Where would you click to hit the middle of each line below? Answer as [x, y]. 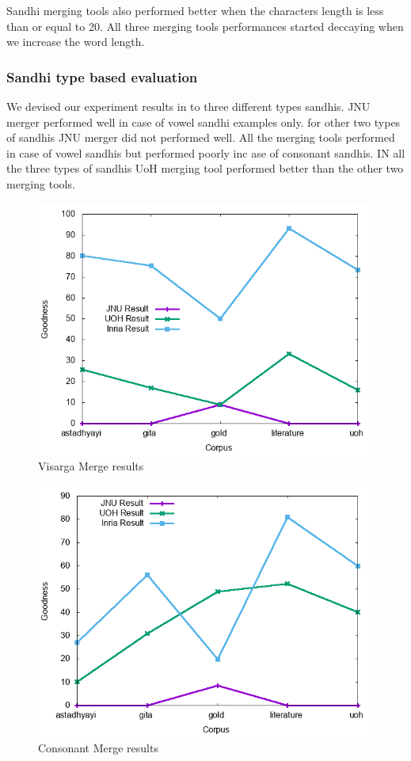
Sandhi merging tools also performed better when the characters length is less [195, 10]
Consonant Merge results [98, 748]
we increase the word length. [76, 42]
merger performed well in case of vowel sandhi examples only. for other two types [204, 122]
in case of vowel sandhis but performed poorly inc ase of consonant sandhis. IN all [206, 152]
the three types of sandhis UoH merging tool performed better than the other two [205, 168]
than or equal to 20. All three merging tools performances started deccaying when [205, 26]
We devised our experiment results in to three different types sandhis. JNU [188, 106]
